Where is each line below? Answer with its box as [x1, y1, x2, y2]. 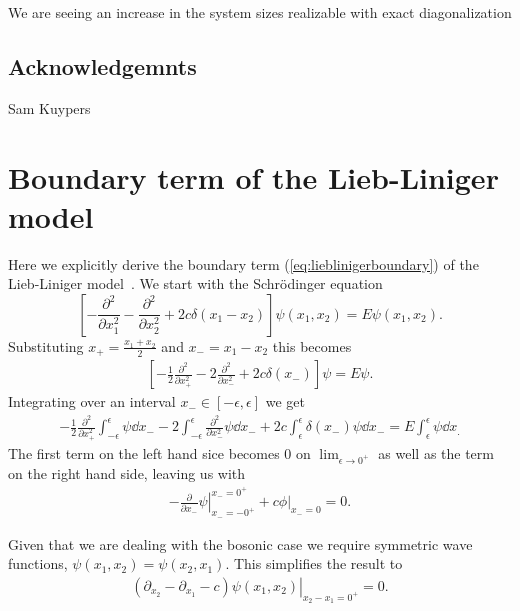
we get [265, 391, 306, 412]
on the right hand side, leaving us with [8, 462, 246, 483]
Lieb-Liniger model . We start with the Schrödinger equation [8, 273, 383, 294]
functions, [8, 553, 68, 574]
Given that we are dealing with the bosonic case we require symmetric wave [8, 533, 473, 554]
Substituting [8, 335, 84, 356]
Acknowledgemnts [8, 50, 197, 81]
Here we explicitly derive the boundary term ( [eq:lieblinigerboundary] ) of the [8, 253, 479, 274]
